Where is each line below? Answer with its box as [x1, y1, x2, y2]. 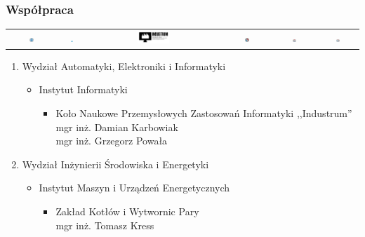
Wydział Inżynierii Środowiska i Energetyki [22, 156, 209, 171]
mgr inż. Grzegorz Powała [55, 133, 168, 148]
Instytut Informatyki [39, 82, 128, 97]
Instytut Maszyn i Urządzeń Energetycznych [39, 180, 230, 195]
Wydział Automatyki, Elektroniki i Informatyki [22, 58, 226, 73]
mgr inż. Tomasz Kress [55, 217, 154, 232]
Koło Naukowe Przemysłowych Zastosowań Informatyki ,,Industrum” [55, 106, 352, 121]
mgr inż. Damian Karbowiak [55, 119, 178, 134]
